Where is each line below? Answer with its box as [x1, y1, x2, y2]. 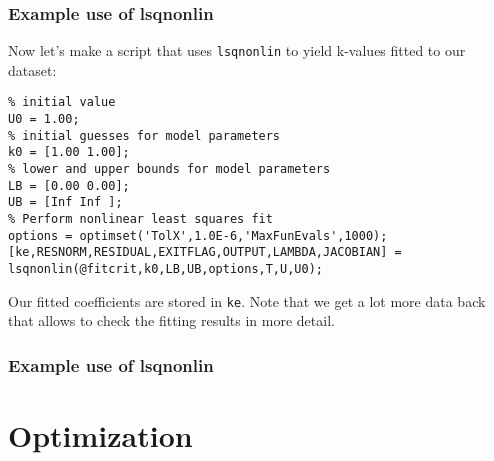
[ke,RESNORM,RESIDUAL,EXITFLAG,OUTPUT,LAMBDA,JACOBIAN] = [8, 245, 402, 260]
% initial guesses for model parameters [8, 128, 281, 143]
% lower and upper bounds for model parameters [8, 162, 331, 177]
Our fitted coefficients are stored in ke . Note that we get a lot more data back [8, 290, 486, 311]
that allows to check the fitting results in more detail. [8, 310, 335, 331]
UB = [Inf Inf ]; [8, 195, 123, 210]
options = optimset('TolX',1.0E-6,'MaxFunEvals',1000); [8, 228, 388, 243]
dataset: [8, 59, 57, 80]
